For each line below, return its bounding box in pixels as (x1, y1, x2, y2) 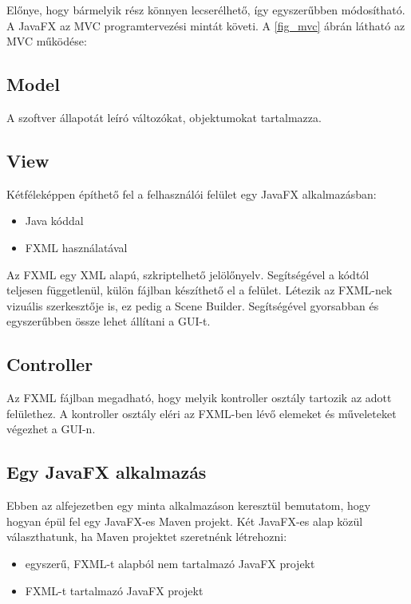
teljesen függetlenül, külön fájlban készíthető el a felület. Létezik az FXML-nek (6, 282, 393, 298)
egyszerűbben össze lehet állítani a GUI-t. (6, 313, 211, 330)
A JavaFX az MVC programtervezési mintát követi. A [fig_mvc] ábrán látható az (6, 17, 405, 34)
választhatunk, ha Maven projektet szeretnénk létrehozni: (6, 528, 287, 545)
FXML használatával (25, 239, 128, 255)
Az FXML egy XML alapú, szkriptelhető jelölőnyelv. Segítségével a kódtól (6, 266, 370, 282)
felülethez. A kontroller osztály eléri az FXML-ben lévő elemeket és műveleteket (6, 405, 397, 421)
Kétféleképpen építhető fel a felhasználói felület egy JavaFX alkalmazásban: (6, 185, 377, 202)
